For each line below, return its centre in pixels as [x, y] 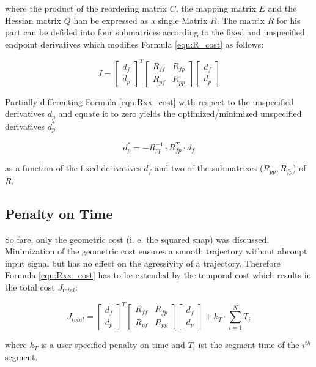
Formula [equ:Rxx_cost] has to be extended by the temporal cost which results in [158, 275]
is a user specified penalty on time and [113, 345]
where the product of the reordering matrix [86, 8]
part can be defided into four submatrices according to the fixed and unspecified [155, 32]
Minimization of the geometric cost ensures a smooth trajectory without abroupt [156, 251]
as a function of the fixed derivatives [73, 168]
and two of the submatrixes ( [209, 168]
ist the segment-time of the [249, 345]
